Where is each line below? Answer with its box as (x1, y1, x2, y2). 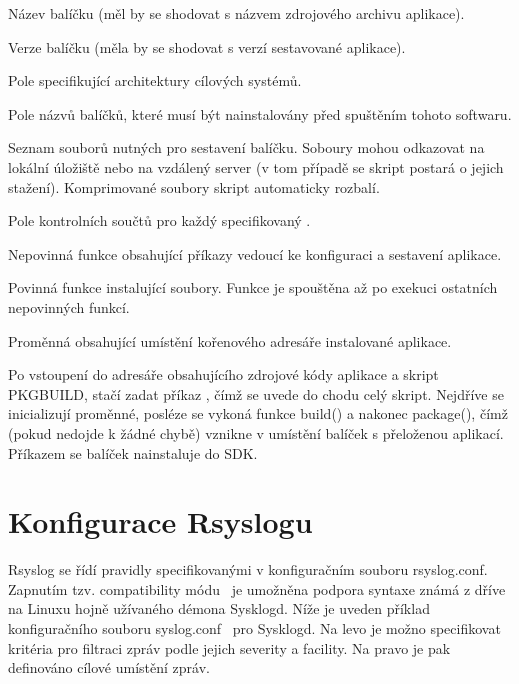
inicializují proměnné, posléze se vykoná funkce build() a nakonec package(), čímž (8, 403, 508, 424)
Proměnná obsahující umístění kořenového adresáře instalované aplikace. (8, 330, 452, 351)
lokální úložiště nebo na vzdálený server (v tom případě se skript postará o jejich (8, 156, 504, 177)
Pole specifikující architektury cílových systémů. (8, 70, 302, 91)
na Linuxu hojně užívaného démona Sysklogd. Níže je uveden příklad (8, 598, 430, 619)
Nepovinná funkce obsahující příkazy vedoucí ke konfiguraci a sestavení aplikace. (8, 243, 502, 264)
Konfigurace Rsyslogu (8, 501, 313, 542)
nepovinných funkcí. (8, 296, 130, 317)
